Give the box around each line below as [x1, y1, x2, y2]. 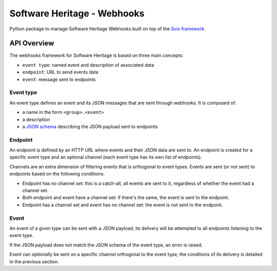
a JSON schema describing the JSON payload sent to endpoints [22, 123, 158, 129]
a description [22, 116, 50, 123]
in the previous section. [9, 258, 59, 264]
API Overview [9, 39, 54, 48]
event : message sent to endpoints [22, 76, 96, 82]
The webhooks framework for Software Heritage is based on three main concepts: [9, 52, 184, 59]
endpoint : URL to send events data [22, 69, 98, 75]
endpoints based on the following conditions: [9, 171, 105, 177]
